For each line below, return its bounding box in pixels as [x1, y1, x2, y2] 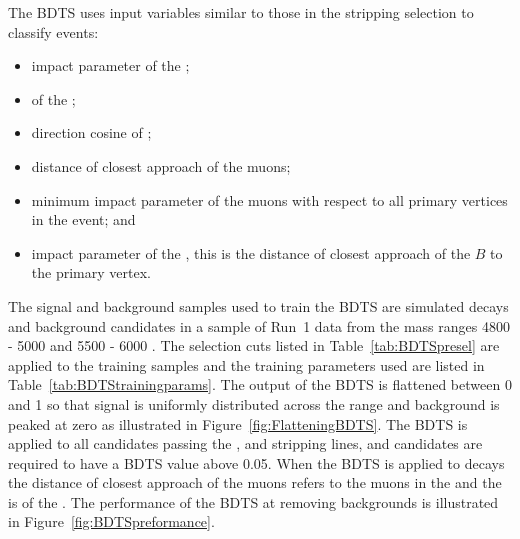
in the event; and [31, 209, 136, 230]
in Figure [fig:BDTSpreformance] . [8, 511, 215, 532]
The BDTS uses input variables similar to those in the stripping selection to [8, 2, 474, 22]
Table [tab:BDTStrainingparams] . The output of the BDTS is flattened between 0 [8, 374, 512, 395]
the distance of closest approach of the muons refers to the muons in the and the [8, 472, 502, 493]
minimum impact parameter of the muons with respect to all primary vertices [31, 189, 508, 210]
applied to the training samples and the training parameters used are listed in [8, 354, 485, 375]
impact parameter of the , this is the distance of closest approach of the [31, 242, 471, 263]
